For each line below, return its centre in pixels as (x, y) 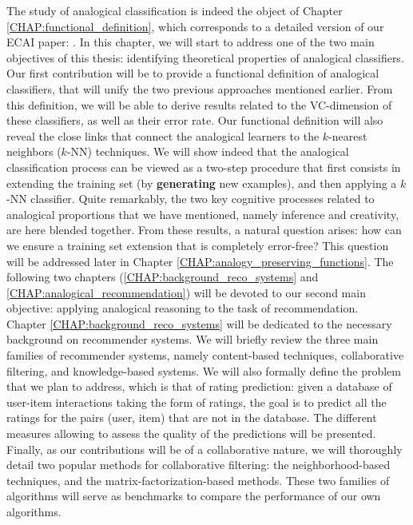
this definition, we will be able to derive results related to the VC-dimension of (199, 104)
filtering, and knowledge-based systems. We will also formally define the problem (204, 370)
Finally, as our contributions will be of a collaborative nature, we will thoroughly (205, 449)
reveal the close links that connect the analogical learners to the (163, 135)
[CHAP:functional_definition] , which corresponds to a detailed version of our (195, 26)
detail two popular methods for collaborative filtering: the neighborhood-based (199, 465)
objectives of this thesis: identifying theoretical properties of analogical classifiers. (205, 57)
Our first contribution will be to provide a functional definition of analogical (193, 73)
